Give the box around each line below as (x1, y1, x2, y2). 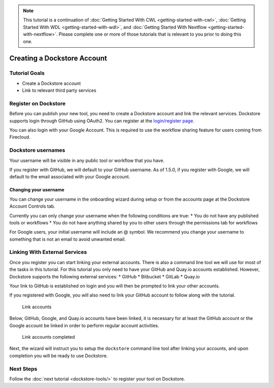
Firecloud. (9, 134, 30, 140)
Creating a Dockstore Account (9, 54, 108, 63)
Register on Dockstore (9, 100, 66, 107)
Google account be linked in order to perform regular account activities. (9, 322, 159, 329)
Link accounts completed (22, 334, 75, 340)
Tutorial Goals (9, 70, 45, 77)
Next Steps (9, 365, 38, 372)
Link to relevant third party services (22, 87, 96, 93)
